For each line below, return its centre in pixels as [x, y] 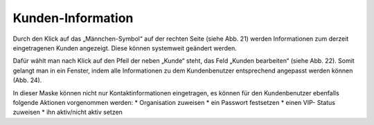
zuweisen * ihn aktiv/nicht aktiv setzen [68, 112]
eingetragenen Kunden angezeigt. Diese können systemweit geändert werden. [125, 48]
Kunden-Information [73, 18]
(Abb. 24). [27, 80]
